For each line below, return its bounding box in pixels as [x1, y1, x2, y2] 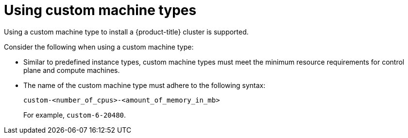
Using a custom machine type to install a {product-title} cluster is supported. [4, 27, 249, 36]
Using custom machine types [4, 2, 197, 18]
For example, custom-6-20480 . [23, 110, 126, 119]
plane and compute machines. [23, 66, 120, 74]
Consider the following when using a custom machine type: [4, 42, 194, 51]
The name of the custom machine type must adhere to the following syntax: [23, 81, 266, 89]
